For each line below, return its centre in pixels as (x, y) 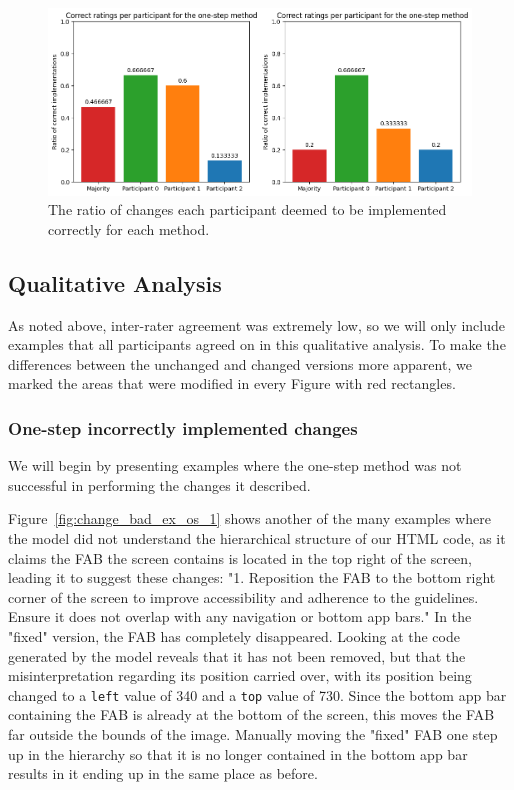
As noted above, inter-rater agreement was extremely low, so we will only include (256, 324)
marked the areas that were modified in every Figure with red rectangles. (232, 383)
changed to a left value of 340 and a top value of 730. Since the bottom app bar (257, 694)
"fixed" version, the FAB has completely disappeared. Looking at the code (234, 635)
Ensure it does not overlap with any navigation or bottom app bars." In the (240, 616)
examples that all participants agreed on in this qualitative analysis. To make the (257, 344)
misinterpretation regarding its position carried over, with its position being (240, 675)
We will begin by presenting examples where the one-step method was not (235, 465)
